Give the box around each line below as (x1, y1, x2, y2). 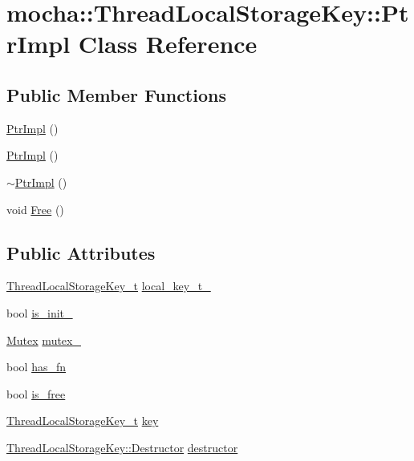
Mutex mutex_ (6, 331, 81, 348)
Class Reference (78, 27, 258, 60)
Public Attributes (6, 240, 156, 265)
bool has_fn (6, 358, 66, 375)
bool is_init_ (6, 304, 73, 321)
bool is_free (6, 385, 66, 402)
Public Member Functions (6, 82, 226, 107)
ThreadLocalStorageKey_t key (6, 412, 159, 429)
